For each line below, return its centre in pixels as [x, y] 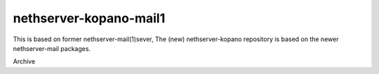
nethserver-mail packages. [52, 48]
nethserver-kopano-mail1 [89, 18]
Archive [24, 61]
